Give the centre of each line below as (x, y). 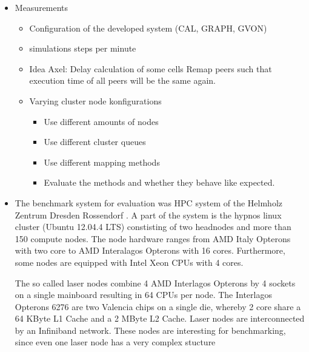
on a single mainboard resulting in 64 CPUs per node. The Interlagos (143, 295)
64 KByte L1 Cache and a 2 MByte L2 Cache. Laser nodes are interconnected (160, 318)
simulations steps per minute (83, 48)
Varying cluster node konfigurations (95, 100)
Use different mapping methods (102, 162)
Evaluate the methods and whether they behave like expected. (159, 182)
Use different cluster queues (95, 142)
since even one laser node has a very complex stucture (115, 342)
